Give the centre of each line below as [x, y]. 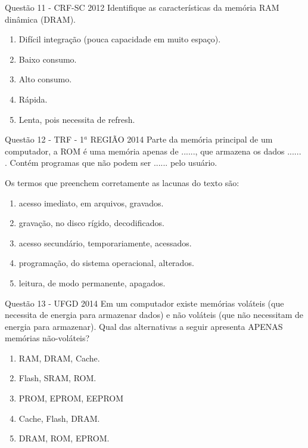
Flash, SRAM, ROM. [57, 378]
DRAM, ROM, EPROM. [64, 438]
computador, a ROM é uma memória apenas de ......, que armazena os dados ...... [153, 151]
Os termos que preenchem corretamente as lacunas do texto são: [122, 182]
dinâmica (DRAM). [41, 19]
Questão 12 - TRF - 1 [45, 139]
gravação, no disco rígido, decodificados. [91, 223]
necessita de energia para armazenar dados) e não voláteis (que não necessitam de [154, 315]
